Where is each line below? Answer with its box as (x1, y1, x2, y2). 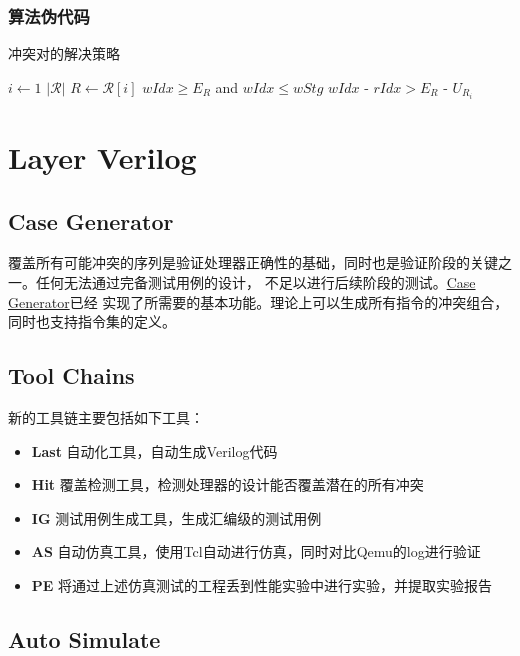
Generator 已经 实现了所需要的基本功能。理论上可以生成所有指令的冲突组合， (8, 291, 509, 312)
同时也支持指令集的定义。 (8, 311, 176, 332)
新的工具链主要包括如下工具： (8, 407, 204, 428)
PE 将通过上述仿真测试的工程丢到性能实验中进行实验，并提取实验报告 (31, 575, 493, 596)
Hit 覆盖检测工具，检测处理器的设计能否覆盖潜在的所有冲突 (31, 474, 424, 495)
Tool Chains (8, 360, 135, 391)
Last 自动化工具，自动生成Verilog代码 (31, 440, 278, 461)
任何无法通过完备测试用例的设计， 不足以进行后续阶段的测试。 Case (35, 272, 476, 293)
